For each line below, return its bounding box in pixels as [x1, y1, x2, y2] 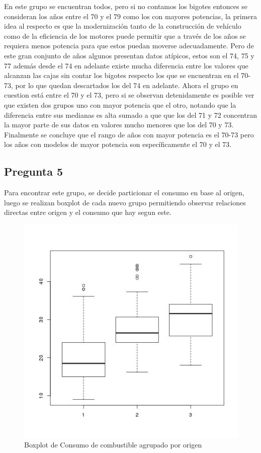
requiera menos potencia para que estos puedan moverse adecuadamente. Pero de [4, 40, 254, 51]
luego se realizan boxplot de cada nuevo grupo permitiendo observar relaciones [4, 197, 246, 207]
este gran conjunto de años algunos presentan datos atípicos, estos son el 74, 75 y [4, 50, 254, 60]
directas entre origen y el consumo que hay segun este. [4, 207, 171, 217]
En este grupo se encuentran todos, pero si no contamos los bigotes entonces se [4, 1, 247, 11]
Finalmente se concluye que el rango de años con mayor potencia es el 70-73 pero [4, 129, 254, 139]
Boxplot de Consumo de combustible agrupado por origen [24, 439, 202, 450]
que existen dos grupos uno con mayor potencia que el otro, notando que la [4, 99, 236, 110]
